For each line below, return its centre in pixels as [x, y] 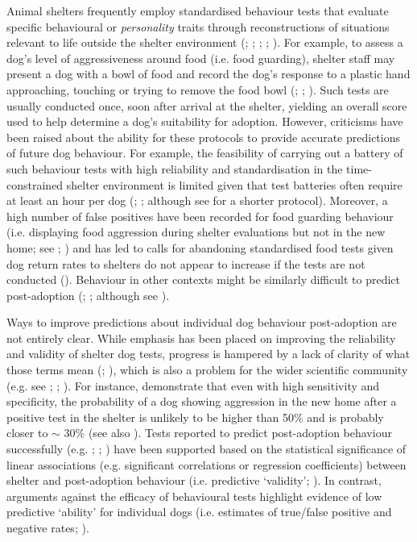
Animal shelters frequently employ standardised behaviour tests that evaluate [198, 10]
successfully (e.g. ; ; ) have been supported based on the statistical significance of [206, 449]
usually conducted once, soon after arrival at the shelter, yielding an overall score [207, 105]
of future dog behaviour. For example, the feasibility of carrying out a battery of [205, 153]
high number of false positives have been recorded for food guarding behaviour [200, 216]
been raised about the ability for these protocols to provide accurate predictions [204, 137]
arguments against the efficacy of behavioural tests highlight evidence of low [194, 496]
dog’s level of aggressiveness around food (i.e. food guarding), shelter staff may [201, 58]
